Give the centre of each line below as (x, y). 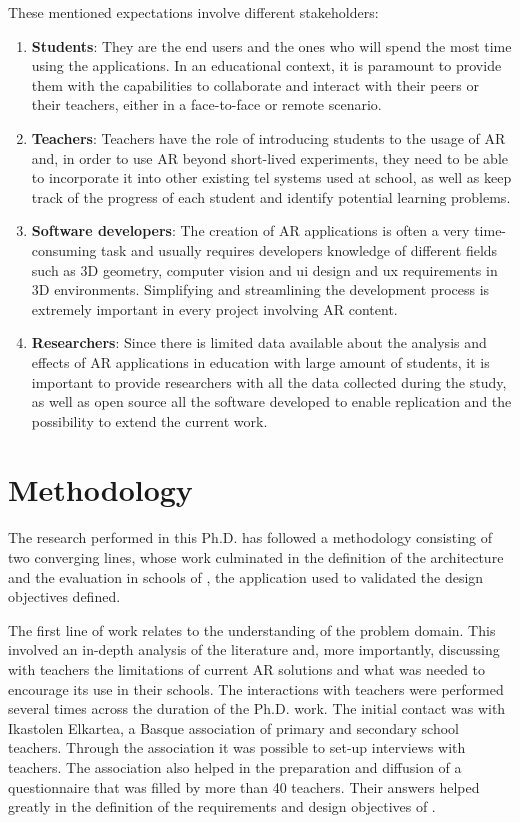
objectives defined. (64, 596)
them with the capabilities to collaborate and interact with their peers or (255, 84)
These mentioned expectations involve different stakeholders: (193, 12)
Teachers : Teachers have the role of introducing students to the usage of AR (268, 137)
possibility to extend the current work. (149, 420)
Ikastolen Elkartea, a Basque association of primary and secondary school (233, 727)
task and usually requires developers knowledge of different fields (299, 249)
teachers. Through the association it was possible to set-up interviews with (237, 747)
